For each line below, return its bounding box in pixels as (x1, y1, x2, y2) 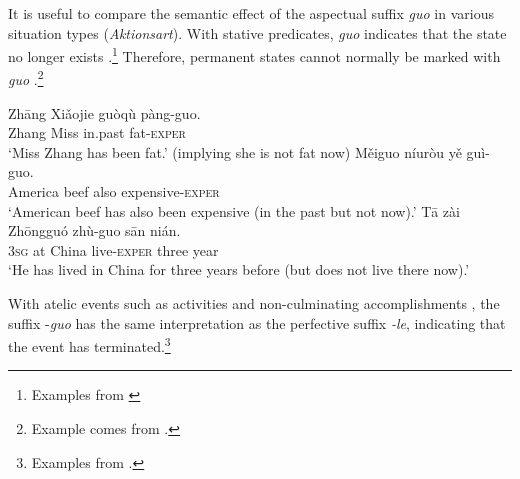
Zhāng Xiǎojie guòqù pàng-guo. (8, 102, 201, 123)
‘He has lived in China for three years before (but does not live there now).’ (8, 259, 470, 280)
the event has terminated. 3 (8, 333, 171, 356)
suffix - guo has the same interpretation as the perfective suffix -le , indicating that (8, 312, 506, 333)
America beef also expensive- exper (8, 181, 220, 202)
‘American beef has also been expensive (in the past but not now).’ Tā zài (8, 200, 460, 221)
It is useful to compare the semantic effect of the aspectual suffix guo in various (8, 3, 494, 23)
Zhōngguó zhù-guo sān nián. (8, 220, 181, 241)
